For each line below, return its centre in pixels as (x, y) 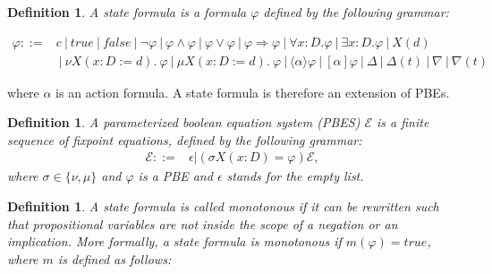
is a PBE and (175, 176)
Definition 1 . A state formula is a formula (127, 12)
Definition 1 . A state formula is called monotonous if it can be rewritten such (223, 206)
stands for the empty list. (295, 176)
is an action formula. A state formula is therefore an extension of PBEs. (253, 92)
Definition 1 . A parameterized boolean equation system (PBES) (184, 122)
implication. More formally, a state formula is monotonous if (174, 241)
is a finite (403, 122)
